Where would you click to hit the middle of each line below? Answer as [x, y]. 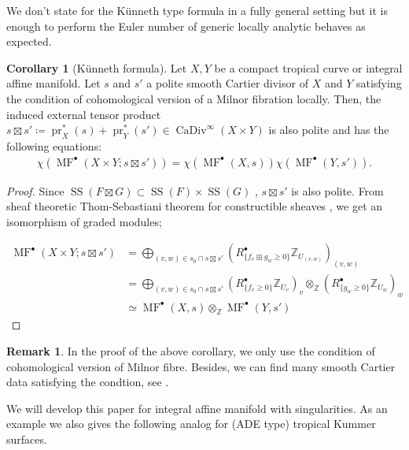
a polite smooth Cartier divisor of [227, 83]
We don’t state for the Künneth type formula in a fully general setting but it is [197, 10]
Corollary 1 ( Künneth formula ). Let [97, 67]
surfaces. [27, 439]
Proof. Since [35, 190]
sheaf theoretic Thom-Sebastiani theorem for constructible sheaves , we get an [195, 206]
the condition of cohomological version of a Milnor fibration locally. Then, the [194, 98]
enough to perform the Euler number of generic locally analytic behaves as [186, 26]
